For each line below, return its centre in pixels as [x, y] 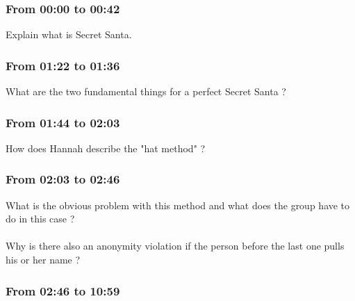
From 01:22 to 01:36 [63, 65]
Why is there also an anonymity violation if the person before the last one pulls [175, 246]
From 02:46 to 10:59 [63, 290]
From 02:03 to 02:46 [63, 179]
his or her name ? [43, 260]
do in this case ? [40, 219]
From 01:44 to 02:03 [63, 122]
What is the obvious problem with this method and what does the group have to [178, 205]
